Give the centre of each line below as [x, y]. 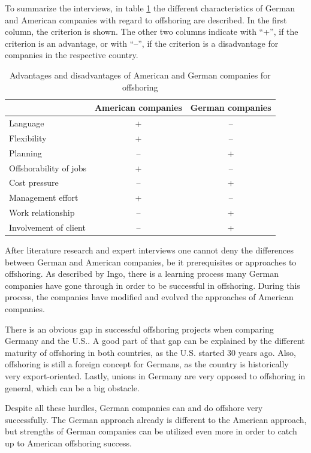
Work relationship [42, 212]
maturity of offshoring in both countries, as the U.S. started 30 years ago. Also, [150, 352]
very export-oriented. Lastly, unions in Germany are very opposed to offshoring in [155, 375]
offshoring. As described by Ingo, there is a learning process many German [142, 274]
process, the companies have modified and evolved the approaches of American [149, 297]
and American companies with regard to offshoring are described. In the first [146, 19]
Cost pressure [34, 182]
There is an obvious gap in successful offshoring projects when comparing [139, 329]
